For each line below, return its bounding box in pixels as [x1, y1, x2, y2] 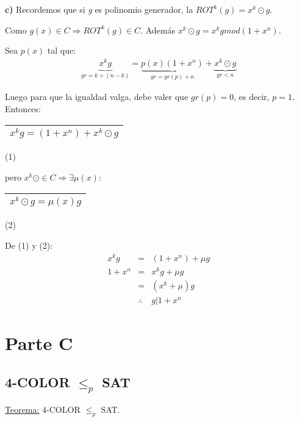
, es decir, [233, 90, 270, 103]
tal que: [47, 44, 76, 57]
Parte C [5, 330, 73, 355]
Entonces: [5, 102, 41, 115]
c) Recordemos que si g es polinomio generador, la [5, 3, 193, 15]
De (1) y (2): [5, 238, 52, 251]
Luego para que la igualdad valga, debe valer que [5, 90, 189, 103]
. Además [140, 23, 175, 36]
